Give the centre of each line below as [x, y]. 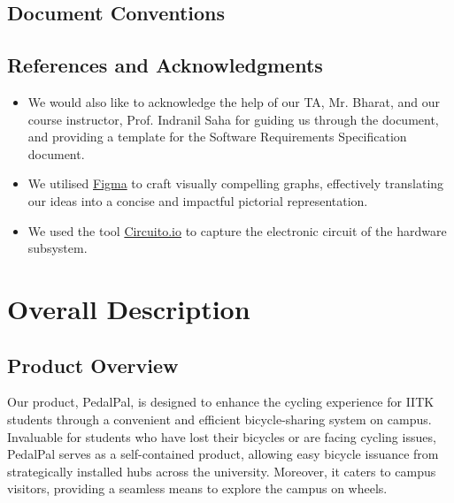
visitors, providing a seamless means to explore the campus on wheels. [197, 488]
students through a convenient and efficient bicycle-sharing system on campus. [219, 419]
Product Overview [93, 365]
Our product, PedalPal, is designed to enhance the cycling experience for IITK [221, 402]
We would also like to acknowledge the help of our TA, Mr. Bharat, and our [234, 101]
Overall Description [129, 308]
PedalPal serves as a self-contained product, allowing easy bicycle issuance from [223, 454]
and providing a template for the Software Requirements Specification [217, 137]
